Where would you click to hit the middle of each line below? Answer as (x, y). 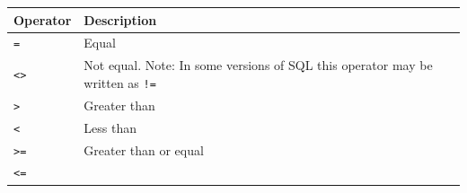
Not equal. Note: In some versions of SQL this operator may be (258, 65)
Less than (110, 127)
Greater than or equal (144, 149)
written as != (120, 82)
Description (120, 19)
